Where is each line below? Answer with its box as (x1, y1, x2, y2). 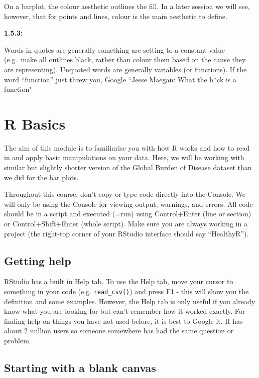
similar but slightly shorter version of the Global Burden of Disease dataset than (4, 162, 252, 173)
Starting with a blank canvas (4, 360, 156, 375)
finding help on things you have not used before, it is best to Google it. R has (4, 315, 243, 326)
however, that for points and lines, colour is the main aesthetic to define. (4, 11, 227, 21)
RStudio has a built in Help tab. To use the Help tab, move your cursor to (4, 276, 233, 287)
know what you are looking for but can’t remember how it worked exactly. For (4, 306, 245, 316)
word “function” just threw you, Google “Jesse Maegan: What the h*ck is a (4, 74, 237, 84)
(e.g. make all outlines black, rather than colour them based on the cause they (4, 54, 246, 65)
